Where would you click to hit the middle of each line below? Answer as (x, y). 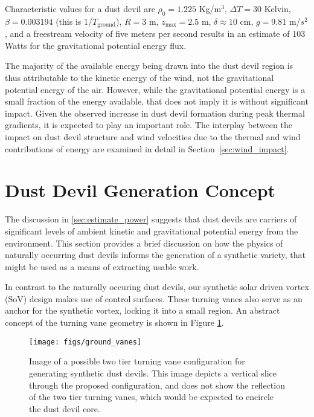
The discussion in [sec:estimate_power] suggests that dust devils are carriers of (151, 219)
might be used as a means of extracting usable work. (102, 266)
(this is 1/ (74, 21)
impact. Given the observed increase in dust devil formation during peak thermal (155, 113)
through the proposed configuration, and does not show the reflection (157, 385)
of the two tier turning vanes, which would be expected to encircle (152, 397)
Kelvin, (277, 8)
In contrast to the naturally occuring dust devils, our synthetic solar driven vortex (157, 287)
